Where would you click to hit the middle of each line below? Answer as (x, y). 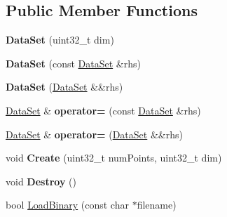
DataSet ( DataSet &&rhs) (64, 87)
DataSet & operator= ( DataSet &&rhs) (94, 134)
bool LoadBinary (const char (67, 205)
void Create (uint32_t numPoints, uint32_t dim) (114, 158)
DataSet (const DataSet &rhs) (73, 63)
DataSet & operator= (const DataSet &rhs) (103, 110)
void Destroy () (41, 181)
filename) (157, 205)
